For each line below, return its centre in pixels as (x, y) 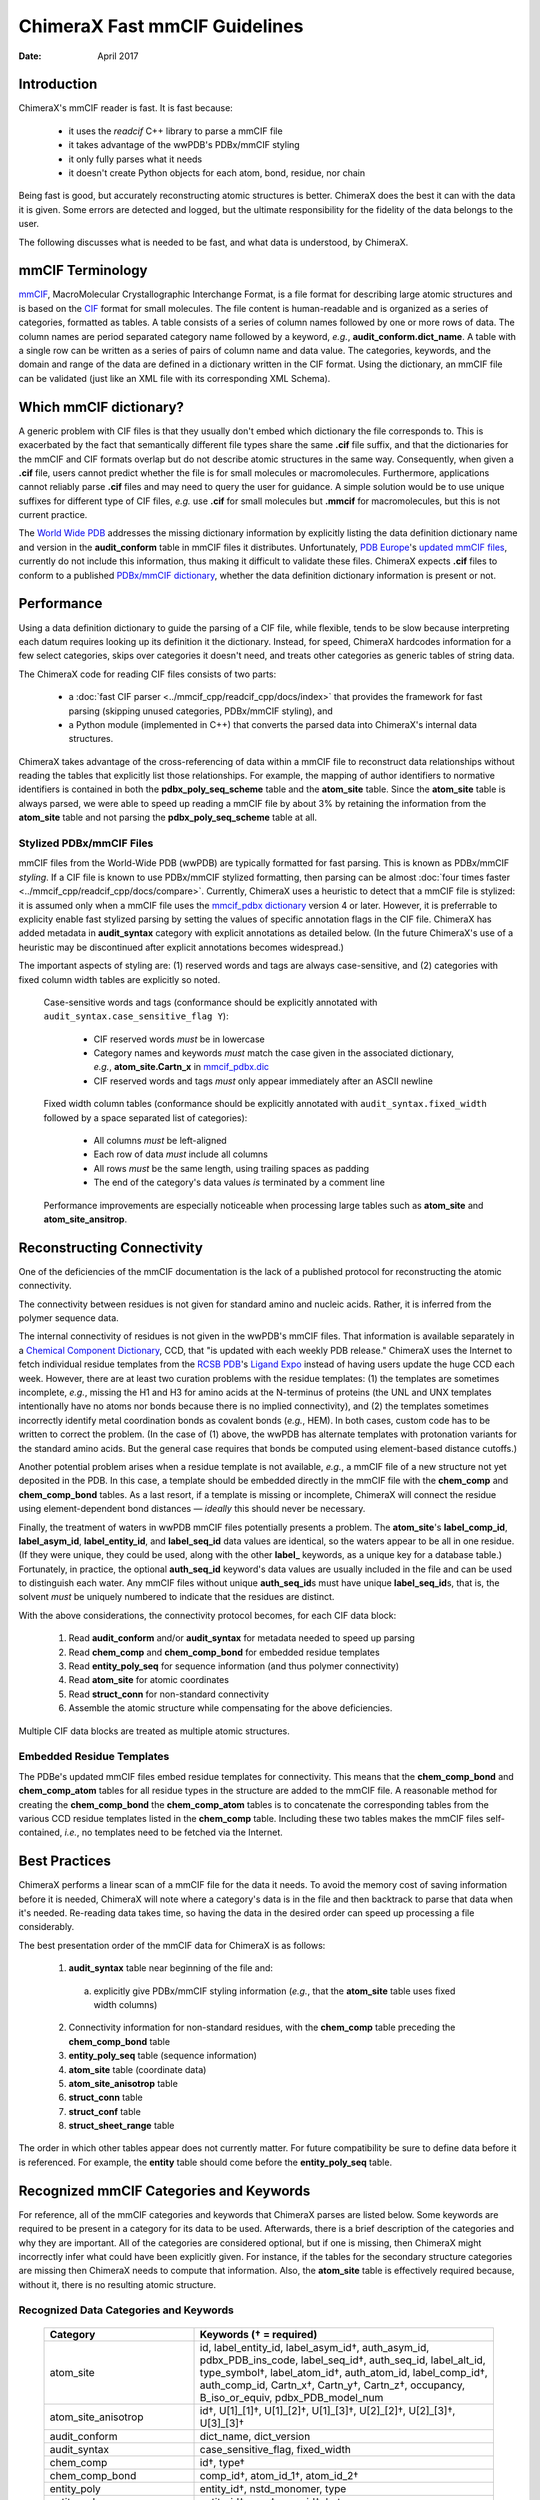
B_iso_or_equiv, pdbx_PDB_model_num (291, 2397)
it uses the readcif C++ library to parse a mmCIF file (176, 131)
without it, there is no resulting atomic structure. (117, 2284)
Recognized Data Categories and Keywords (126, 2310)
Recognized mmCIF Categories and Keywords (164, 2190)
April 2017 (118, 56)
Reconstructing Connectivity (111, 1247)
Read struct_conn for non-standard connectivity (169, 1694)
